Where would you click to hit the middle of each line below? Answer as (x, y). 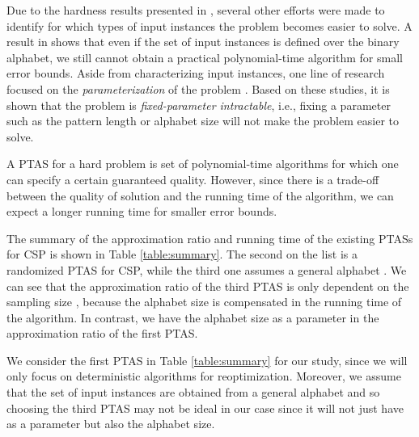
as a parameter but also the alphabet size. (111, 424)
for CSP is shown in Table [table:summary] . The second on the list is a (182, 254)
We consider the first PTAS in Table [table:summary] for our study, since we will (207, 360)
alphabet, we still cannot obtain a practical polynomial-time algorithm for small (205, 57)
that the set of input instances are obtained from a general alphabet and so (193, 392)
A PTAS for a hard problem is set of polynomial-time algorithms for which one (203, 164)
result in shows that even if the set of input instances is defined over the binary (203, 42)
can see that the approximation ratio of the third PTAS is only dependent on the (208, 286)
